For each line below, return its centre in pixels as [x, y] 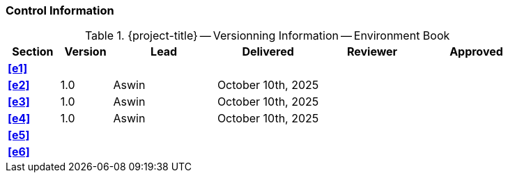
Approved [476, 52]
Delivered [268, 52]
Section [33, 52]
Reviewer [372, 52]
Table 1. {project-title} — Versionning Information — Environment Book [267, 36]
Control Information [60, 10]
